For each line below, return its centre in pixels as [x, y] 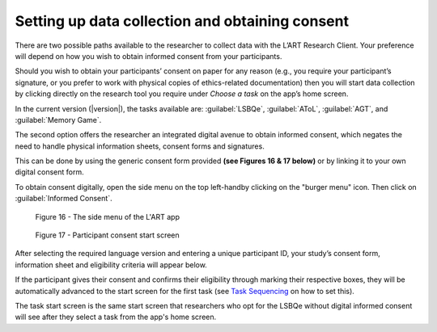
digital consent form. [49, 172]
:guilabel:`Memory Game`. [58, 120]
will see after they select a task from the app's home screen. [116, 317]
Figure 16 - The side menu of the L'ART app [107, 216]
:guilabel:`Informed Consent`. [64, 199]
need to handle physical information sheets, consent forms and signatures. [140, 146]
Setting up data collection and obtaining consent [182, 21]
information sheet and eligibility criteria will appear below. [111, 265]
